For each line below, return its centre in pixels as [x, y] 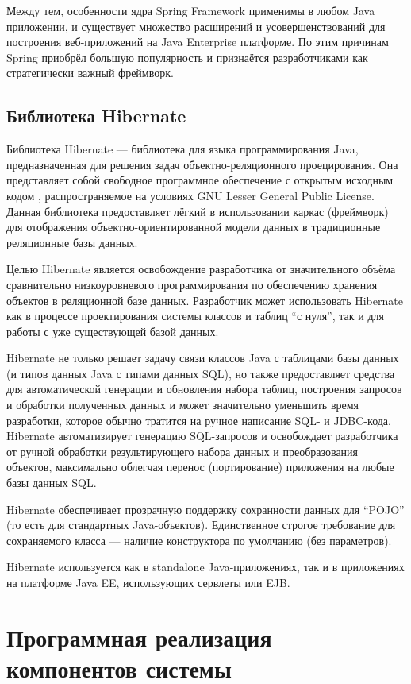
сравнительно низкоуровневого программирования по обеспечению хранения [192, 284]
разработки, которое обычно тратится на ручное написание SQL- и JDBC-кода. [199, 420]
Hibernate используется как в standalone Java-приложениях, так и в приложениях [205, 567]
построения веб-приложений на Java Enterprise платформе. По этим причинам [198, 42]
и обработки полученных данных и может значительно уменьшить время [183, 405]
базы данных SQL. [52, 483]
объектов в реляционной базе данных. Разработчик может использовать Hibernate [205, 300]
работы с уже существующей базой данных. [113, 331]
